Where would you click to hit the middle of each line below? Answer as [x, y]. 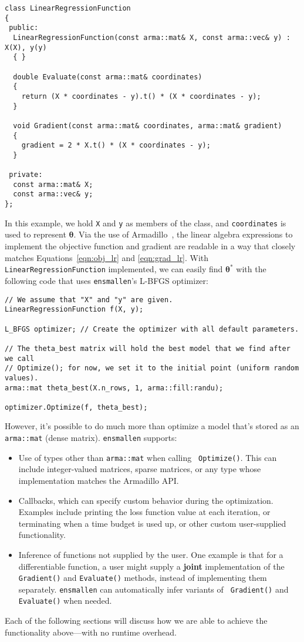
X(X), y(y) [26, 47]
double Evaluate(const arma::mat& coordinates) [108, 77]
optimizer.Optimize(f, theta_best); [76, 407]
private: [26, 175]
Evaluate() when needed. [65, 601]
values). [22, 378]
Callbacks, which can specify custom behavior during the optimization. [146, 500]
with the [251, 269]
